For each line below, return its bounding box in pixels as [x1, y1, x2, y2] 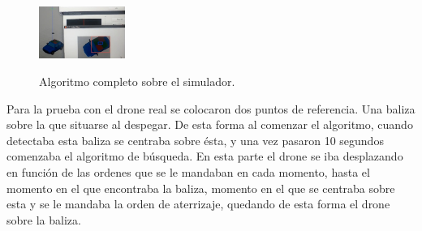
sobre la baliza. [6, 211, 81, 228]
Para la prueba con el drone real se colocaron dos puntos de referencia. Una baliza [6, 100, 416, 117]
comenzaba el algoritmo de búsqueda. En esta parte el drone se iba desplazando [6, 148, 403, 165]
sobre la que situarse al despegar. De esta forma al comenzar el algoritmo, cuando [6, 116, 413, 133]
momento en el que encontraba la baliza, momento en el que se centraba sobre [6, 179, 395, 196]
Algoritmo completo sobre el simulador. [39, 72, 235, 89]
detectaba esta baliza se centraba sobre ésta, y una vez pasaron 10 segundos [6, 131, 384, 148]
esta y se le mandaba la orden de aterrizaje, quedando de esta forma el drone [6, 195, 390, 212]
